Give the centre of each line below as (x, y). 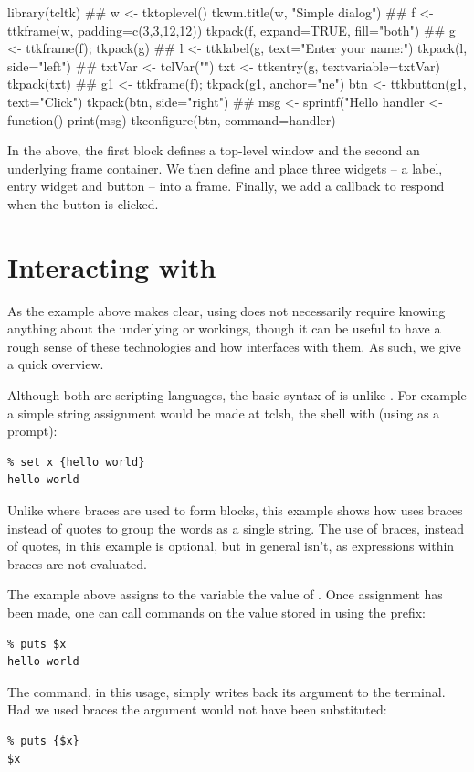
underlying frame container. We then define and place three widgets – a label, (225, 168)
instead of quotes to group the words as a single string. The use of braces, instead (236, 528)
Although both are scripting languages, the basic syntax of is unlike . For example (237, 395)
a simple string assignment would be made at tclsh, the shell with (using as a (224, 412)
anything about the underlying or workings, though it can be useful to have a (224, 328)
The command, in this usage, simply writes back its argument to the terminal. (226, 691)
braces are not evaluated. (77, 563)
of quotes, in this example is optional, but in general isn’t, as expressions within (231, 546)
